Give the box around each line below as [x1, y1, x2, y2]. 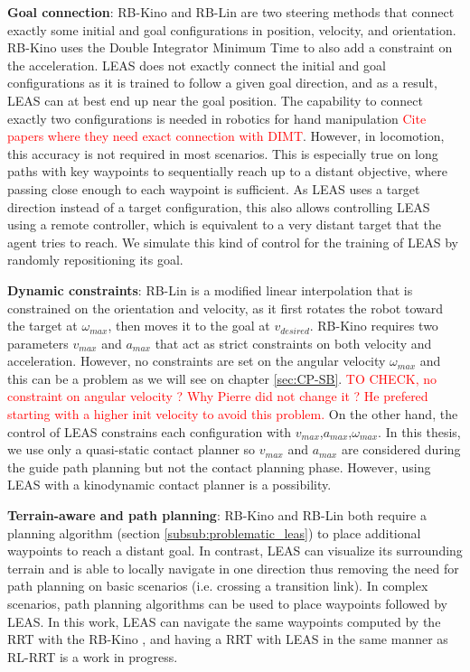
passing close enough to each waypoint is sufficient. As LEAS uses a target [7, 179, 420, 198]
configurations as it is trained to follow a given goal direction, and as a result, [7, 73, 437, 92]
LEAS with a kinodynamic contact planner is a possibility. [7, 475, 332, 494]
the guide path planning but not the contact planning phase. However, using [7, 457, 431, 476]
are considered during [341, 440, 461, 459]
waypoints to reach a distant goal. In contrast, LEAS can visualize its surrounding [7, 541, 463, 560]
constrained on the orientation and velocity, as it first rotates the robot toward [7, 298, 444, 317]
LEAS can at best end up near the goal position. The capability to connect [7, 90, 423, 109]
